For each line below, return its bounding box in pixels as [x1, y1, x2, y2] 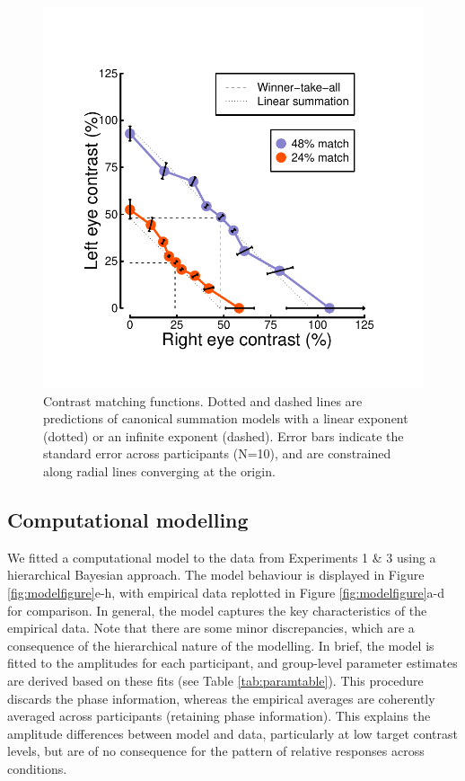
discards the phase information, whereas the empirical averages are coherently [7, 688, 435, 707]
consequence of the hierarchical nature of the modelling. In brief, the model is [7, 635, 434, 654]
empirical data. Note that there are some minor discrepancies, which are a [7, 618, 415, 637]
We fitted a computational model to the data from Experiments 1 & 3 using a [7, 547, 436, 566]
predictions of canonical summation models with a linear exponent [43, 409, 408, 428]
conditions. [7, 759, 67, 777]
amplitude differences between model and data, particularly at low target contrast [7, 723, 459, 742]
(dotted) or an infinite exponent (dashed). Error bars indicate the [43, 426, 404, 445]
